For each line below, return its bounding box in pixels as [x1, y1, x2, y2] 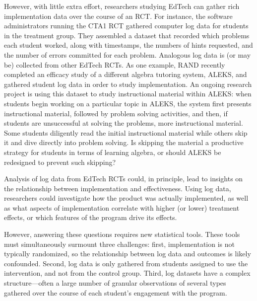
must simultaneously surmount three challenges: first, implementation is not [4, 238, 235, 249]
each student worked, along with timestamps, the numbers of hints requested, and [4, 40, 253, 50]
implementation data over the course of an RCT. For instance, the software [4, 10, 233, 21]
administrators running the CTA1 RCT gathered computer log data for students [4, 20, 249, 31]
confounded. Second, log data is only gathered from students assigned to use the [4, 258, 248, 268]
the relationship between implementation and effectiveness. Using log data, [4, 183, 231, 193]
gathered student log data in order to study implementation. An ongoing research [4, 78, 252, 89]
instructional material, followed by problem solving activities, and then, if [4, 108, 228, 118]
